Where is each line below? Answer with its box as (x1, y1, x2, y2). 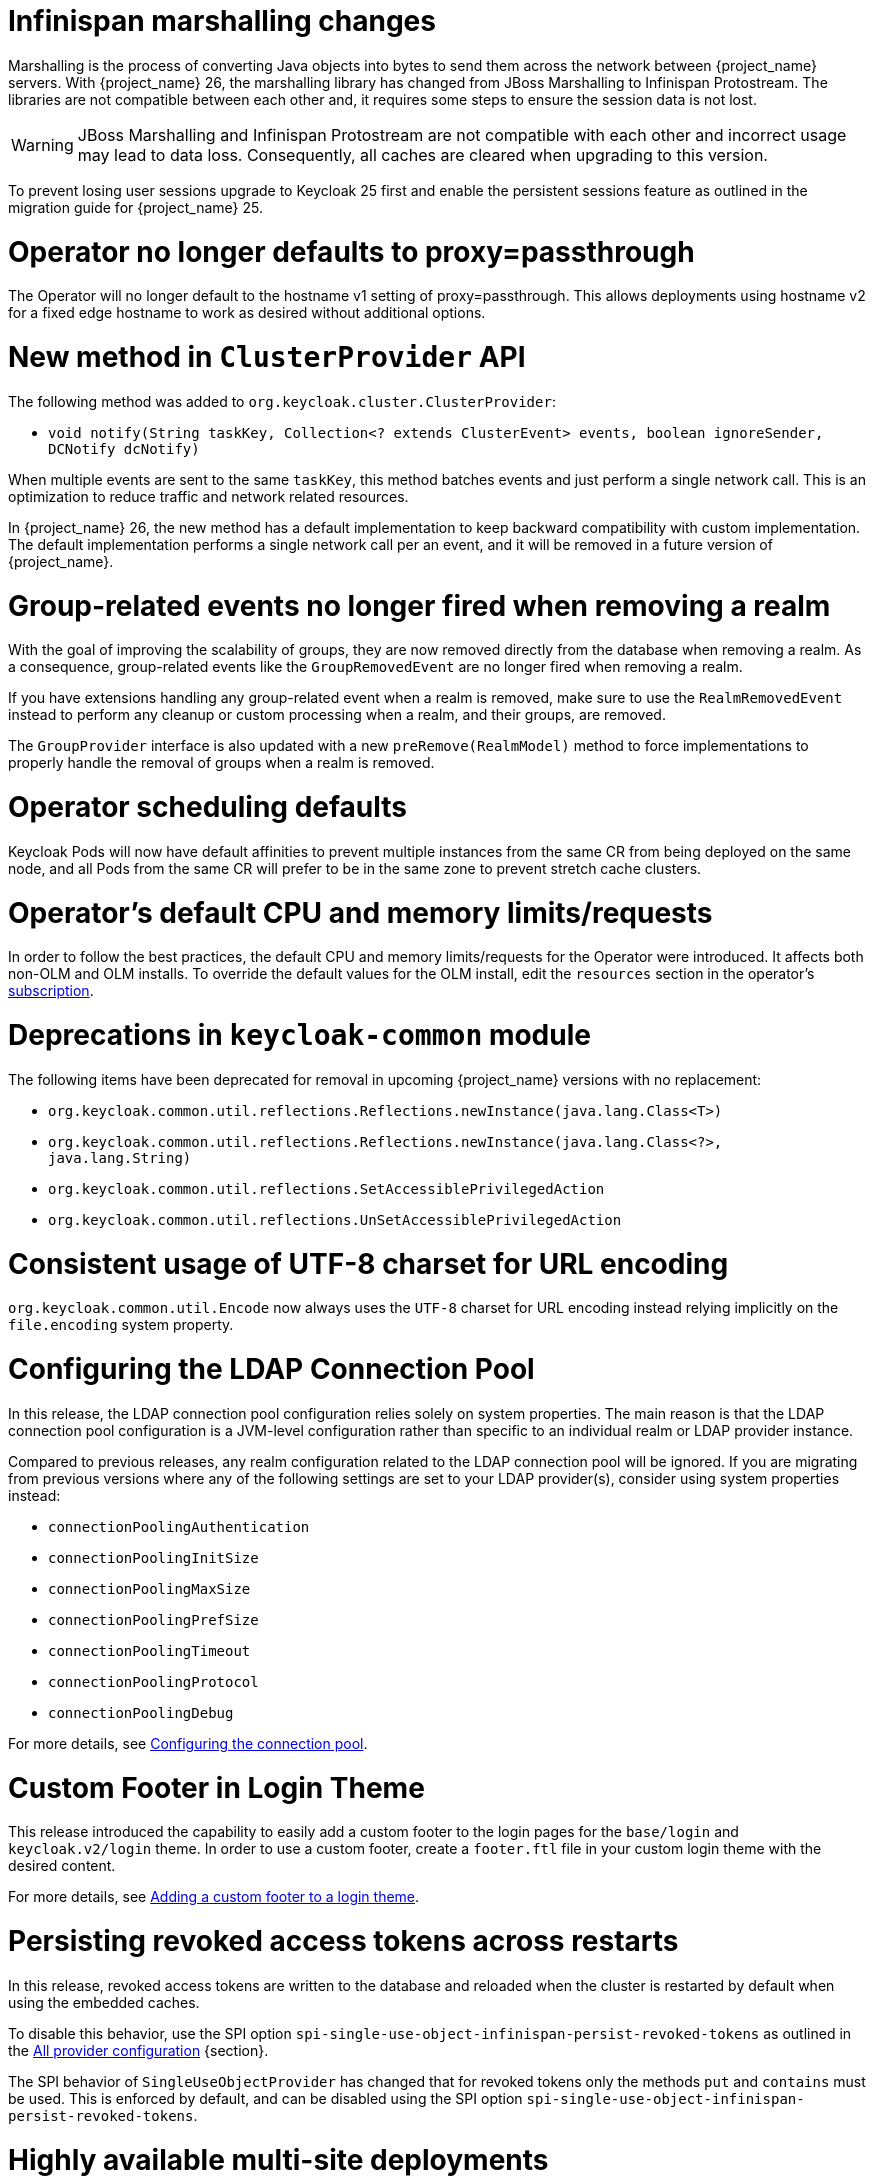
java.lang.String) (48, 1149, 192, 1166)
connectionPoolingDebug (48, 1704, 234, 1721)
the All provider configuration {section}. (8, 2041, 269, 2059)
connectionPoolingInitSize (48, 1549, 259, 1566)
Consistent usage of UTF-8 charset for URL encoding (8, 1246, 729, 1281)
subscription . (8, 982, 94, 1000)
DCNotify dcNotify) (48, 440, 200, 457)
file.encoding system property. (8, 1316, 234, 1334)
